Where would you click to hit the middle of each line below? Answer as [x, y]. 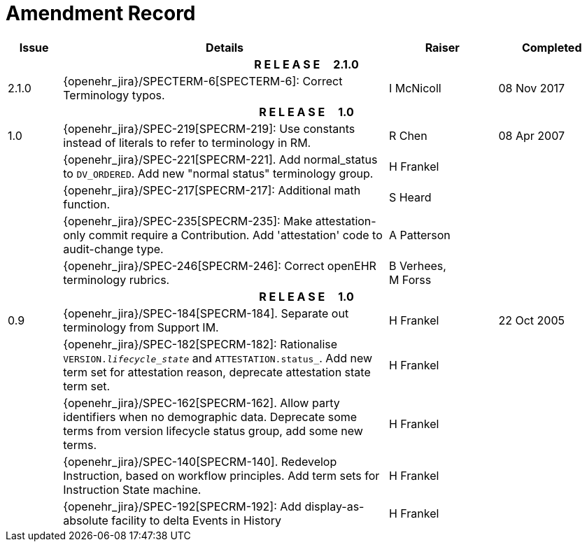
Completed [552, 47]
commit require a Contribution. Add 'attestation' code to [235, 235]
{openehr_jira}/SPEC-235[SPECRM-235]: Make [188, 221]
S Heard [410, 197]
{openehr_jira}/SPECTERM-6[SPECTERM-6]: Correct [203, 81]
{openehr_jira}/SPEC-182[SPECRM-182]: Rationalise [200, 344]
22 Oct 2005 [531, 320]
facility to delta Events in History [197, 520]
